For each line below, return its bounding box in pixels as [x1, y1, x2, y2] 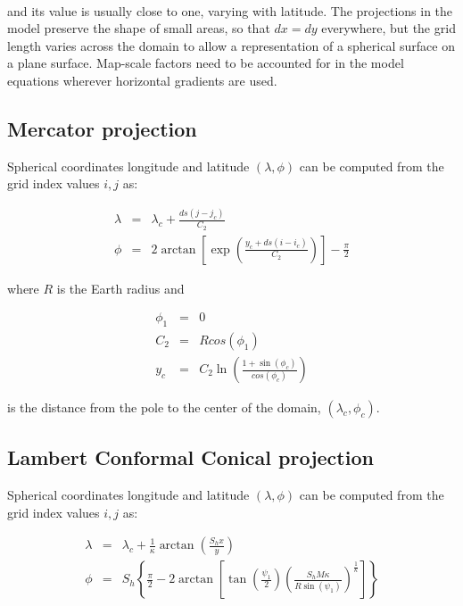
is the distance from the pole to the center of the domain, [7, 398, 321, 417]
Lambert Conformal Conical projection [7, 444, 374, 471]
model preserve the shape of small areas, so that [7, 19, 270, 37]
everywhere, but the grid [321, 19, 456, 37]
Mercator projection [7, 114, 197, 142]
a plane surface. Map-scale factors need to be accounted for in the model [7, 54, 404, 72]
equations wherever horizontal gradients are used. [7, 71, 277, 89]
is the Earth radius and [56, 278, 185, 297]
